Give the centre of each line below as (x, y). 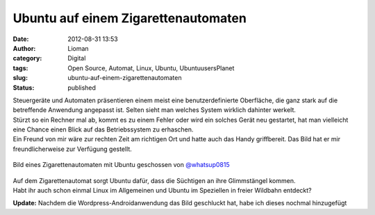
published (82, 88)
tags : (20, 68)
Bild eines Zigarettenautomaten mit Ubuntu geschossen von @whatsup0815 (121, 165)
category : (27, 58)
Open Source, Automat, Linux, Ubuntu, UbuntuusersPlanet (151, 68)
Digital (77, 58)
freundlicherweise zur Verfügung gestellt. (72, 149)
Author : (24, 48)
